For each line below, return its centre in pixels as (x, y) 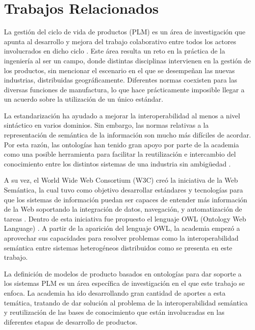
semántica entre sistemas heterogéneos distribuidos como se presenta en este (118, 247)
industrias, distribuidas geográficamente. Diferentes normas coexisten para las (121, 80)
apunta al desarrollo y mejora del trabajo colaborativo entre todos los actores (120, 41)
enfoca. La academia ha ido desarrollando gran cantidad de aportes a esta (115, 292)
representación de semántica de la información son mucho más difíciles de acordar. (127, 135)
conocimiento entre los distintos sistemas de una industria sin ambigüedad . (117, 163)
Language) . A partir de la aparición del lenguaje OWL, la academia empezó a (122, 228)
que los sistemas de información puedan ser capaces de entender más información (126, 199)
